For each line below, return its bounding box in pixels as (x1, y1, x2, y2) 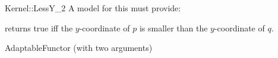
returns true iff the (5, 21, 73, 34)
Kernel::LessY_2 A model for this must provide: (5, 2, 181, 14)
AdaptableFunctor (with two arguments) (5, 41, 153, 54)
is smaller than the (139, 21, 208, 34)
